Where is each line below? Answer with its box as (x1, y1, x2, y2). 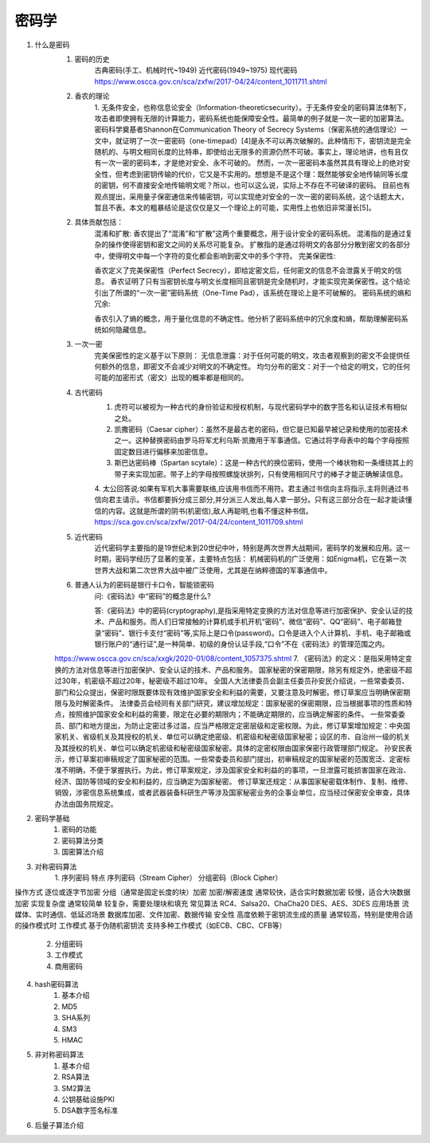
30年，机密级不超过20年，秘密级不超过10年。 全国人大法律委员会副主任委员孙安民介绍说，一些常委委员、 (61, 676, 409, 685)
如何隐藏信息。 (100, 324, 150, 334)
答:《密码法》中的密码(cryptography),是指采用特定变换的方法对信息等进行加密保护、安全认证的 (94, 606, 406, 615)
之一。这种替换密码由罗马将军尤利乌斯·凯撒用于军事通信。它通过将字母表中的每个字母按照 (114, 435, 410, 446)
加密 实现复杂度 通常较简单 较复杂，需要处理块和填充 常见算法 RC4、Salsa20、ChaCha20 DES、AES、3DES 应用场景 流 (14, 898, 409, 908)
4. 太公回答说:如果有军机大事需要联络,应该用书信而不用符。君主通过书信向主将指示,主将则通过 (94, 484, 402, 493)
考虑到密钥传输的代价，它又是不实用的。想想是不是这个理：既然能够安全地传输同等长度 (122, 169, 408, 179)
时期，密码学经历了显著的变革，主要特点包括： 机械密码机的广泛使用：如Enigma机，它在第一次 (94, 554, 407, 564)
